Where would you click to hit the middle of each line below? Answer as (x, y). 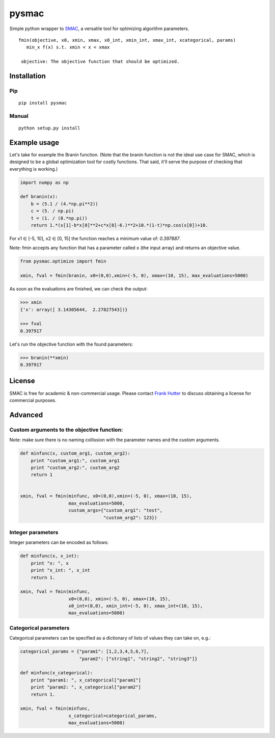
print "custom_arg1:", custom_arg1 (75, 460)
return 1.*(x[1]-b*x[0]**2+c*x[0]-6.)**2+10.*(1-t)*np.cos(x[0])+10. (119, 225)
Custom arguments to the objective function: (66, 430)
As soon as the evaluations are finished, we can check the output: (78, 289)
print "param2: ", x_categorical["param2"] (86, 687)
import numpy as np (44, 182)
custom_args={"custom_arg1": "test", (116, 510)
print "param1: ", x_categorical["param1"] (86, 680)
